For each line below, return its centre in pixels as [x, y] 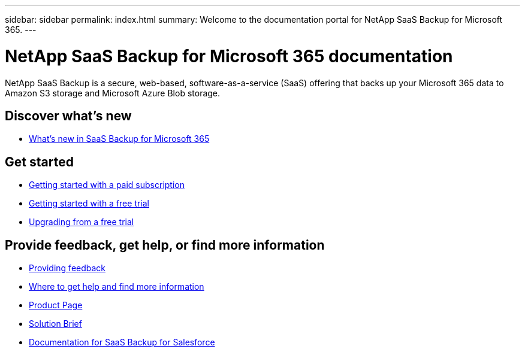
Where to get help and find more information [117, 287]
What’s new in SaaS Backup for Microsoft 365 [119, 139]
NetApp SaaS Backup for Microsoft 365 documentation [229, 56]
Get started [39, 162]
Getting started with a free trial [89, 204]
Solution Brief [55, 324]
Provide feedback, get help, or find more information [165, 245]
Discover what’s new [68, 116]
